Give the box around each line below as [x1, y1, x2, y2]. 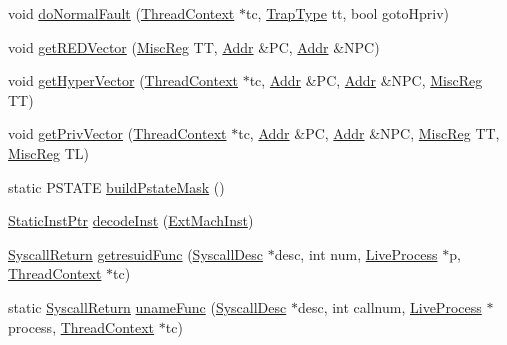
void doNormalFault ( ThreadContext [8, 3, 235, 23]
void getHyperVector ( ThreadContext [8, 70, 238, 91]
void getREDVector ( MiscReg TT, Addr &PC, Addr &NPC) [8, 36, 380, 57]
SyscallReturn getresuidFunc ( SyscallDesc [8, 243, 263, 264]
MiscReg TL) [8, 142, 89, 163]
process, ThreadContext [8, 316, 155, 337]
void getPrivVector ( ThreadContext [8, 123, 227, 144]
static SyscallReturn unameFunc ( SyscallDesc [8, 296, 287, 317]
